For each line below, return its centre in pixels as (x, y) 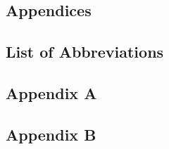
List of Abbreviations (85, 52)
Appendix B (51, 134)
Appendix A (51, 92)
